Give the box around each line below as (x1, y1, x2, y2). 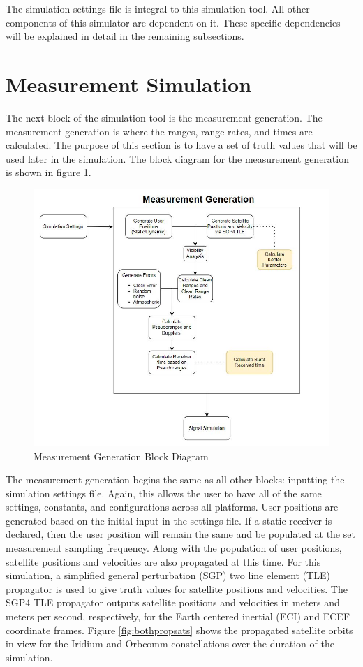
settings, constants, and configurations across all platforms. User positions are (6, 499, 339, 514)
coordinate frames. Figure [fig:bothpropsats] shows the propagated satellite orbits (6, 622, 353, 637)
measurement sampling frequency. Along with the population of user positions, (6, 541, 342, 555)
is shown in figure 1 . (6, 165, 91, 179)
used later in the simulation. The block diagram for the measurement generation (6, 151, 349, 166)
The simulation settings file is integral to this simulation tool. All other (6, 1, 310, 15)
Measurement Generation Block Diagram (34, 448, 209, 463)
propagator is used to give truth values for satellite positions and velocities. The (6, 581, 348, 596)
